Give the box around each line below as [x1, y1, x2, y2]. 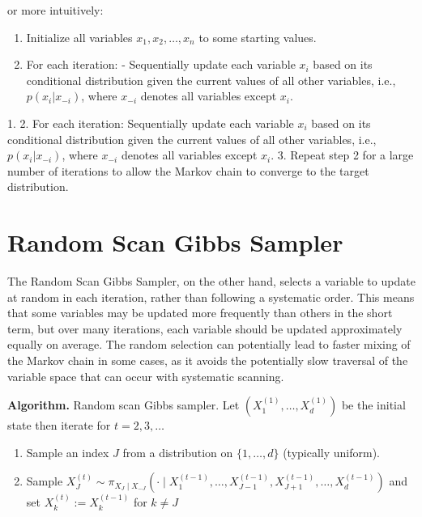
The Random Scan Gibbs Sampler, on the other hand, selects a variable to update [7, 273, 416, 290]
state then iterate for [7, 417, 111, 434]
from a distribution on [122, 443, 233, 460]
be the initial [341, 396, 406, 413]
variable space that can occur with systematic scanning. [7, 367, 284, 384]
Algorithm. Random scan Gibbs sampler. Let [7, 396, 240, 413]
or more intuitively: [7, 2, 104, 18]
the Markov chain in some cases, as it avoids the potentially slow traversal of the [7, 352, 408, 369]
